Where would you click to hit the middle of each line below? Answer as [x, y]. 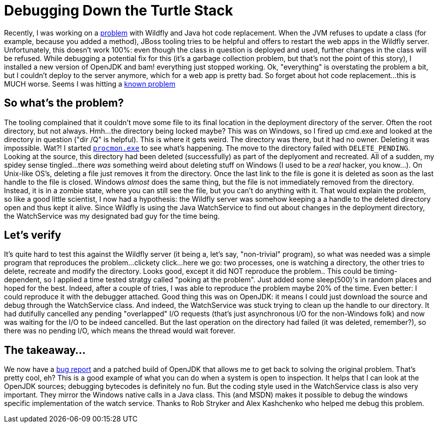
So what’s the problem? [64, 103]
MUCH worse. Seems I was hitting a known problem [90, 84]
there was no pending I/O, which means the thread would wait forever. [120, 331]
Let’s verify [33, 235]
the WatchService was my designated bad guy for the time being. [112, 216]
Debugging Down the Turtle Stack [119, 11]
